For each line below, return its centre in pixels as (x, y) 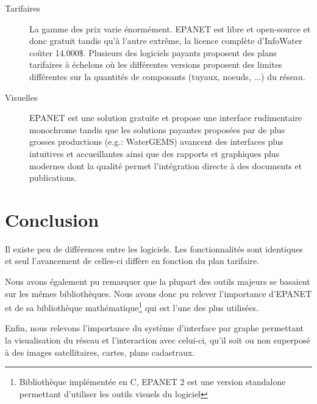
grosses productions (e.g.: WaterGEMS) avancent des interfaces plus (156, 141)
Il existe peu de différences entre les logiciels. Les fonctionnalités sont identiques (154, 248)
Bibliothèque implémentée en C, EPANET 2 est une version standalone (152, 382)
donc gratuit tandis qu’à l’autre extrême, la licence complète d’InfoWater (166, 41)
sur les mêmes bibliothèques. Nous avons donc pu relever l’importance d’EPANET (158, 293)
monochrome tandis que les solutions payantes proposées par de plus (157, 129)
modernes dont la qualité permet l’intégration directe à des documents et (166, 165)
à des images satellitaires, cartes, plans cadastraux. (100, 352)
